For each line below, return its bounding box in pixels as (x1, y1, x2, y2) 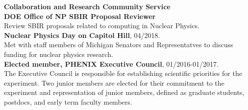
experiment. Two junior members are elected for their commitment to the (4, 77, 224, 88)
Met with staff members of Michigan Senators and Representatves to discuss (4, 39, 233, 50)
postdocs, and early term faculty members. (4, 96, 132, 107)
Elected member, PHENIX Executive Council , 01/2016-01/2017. (4, 58, 219, 69)
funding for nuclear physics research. (4, 49, 113, 59)
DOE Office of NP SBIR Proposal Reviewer (4, 11, 156, 21)
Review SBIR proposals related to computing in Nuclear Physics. (4, 20, 200, 31)
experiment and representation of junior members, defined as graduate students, (4, 87, 245, 97)
